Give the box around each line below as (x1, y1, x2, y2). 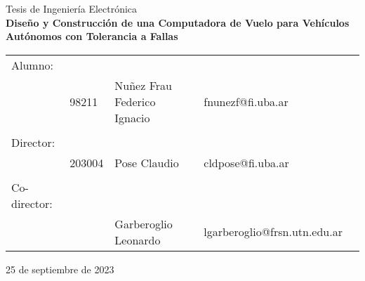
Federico (114, 93, 156, 110)
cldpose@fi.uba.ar (204, 154, 289, 171)
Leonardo (114, 231, 161, 248)
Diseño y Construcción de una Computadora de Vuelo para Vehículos (6, 15, 350, 30)
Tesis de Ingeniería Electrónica (6, 1, 138, 15)
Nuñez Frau (114, 77, 172, 93)
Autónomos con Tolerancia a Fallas (6, 29, 178, 44)
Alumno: (11, 56, 54, 73)
